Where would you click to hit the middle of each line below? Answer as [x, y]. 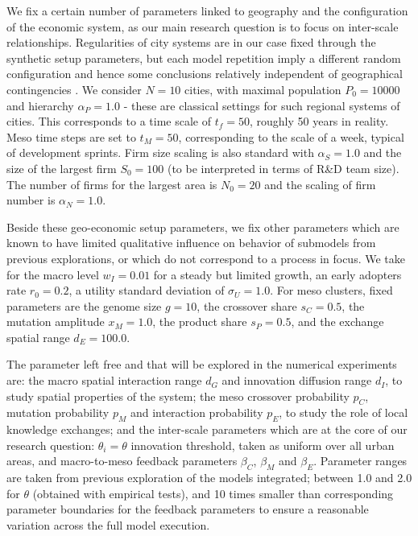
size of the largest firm [62, 168]
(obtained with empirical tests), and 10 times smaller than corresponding [213, 493]
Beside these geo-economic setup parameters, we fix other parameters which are [203, 227]
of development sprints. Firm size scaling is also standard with [160, 153]
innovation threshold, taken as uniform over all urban [263, 445]
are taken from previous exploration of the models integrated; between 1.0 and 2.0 [209, 478]
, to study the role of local [344, 412]
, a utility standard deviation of [147, 290]
